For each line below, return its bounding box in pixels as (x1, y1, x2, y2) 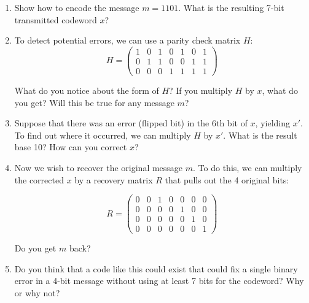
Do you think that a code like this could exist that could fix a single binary (14, 262, 298, 275)
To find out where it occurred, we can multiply (14, 128, 191, 141)
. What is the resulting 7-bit (178, 1, 284, 13)
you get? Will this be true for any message (14, 96, 174, 109)
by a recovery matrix (74, 173, 153, 186)
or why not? (14, 286, 60, 299)
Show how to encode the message (14, 1, 139, 13)
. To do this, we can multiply (193, 161, 302, 174)
